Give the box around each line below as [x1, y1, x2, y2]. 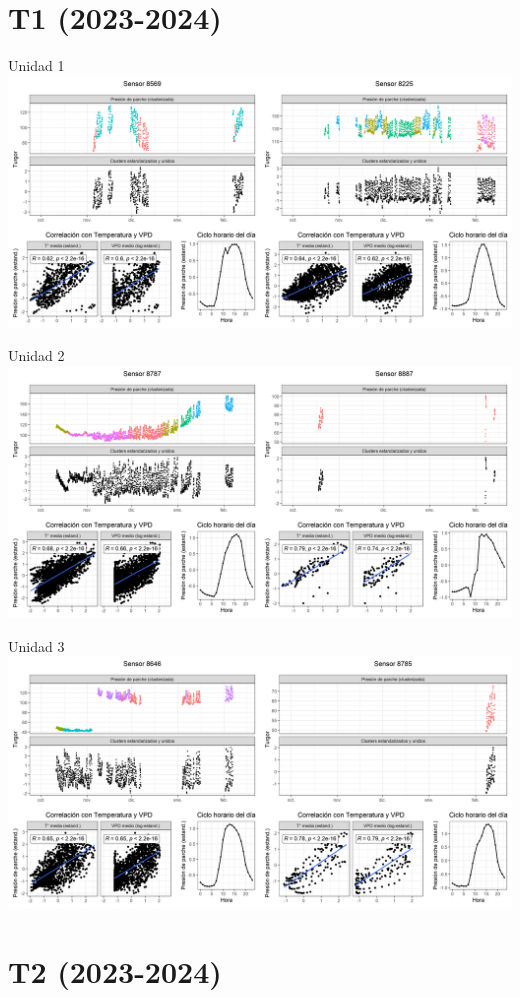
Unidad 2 [8, 345, 65, 366]
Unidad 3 [8, 635, 65, 656]
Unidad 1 [8, 55, 65, 76]
